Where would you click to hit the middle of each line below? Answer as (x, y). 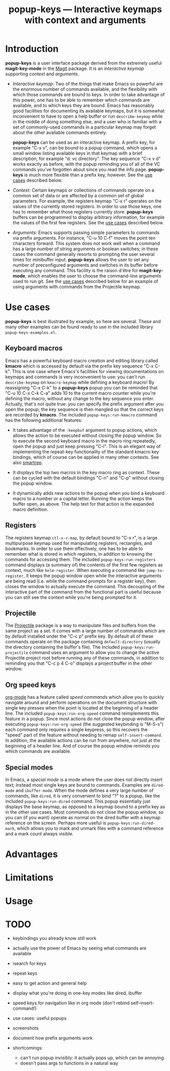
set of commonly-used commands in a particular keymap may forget (84, 127)
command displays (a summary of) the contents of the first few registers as (84, 565)
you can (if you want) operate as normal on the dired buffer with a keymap (83, 817)
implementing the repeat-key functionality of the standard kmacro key (86, 452)
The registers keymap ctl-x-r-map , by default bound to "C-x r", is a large (81, 538)
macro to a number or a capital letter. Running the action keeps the (82, 499)
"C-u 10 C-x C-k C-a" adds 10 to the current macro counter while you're (80, 393)
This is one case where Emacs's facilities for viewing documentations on (88, 371)
